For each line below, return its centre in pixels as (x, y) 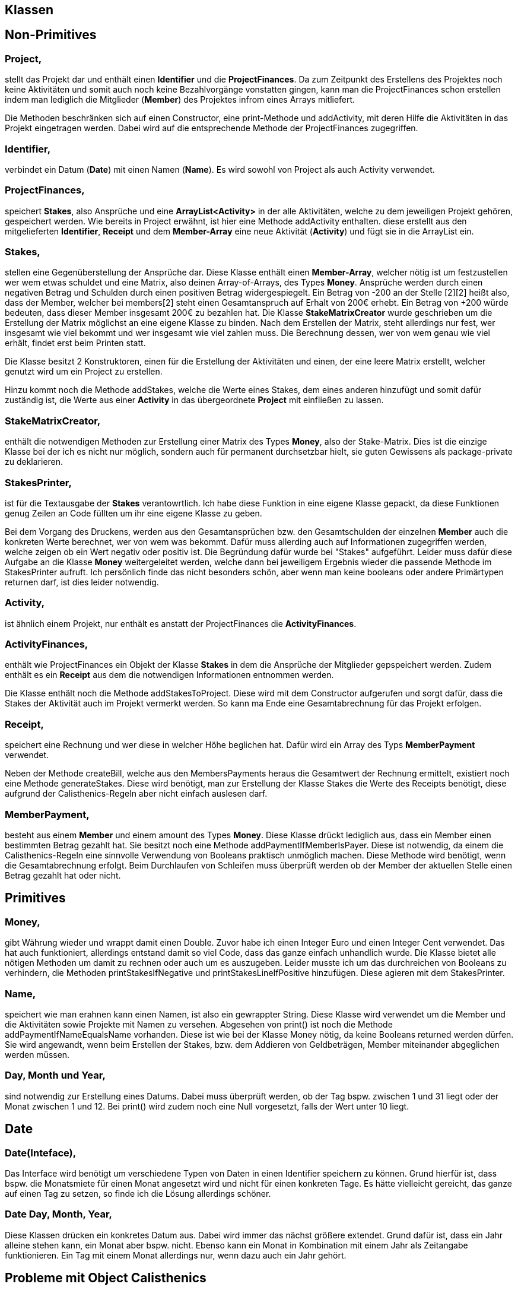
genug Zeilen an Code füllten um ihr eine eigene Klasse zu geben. (134, 513)
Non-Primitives (51, 35)
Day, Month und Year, (55, 1075)
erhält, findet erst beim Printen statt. (75, 343)
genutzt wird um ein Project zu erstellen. (84, 372)
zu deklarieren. (34, 462)
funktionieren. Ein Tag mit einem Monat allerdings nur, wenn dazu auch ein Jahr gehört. (176, 1255)
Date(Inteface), (41, 1153)
